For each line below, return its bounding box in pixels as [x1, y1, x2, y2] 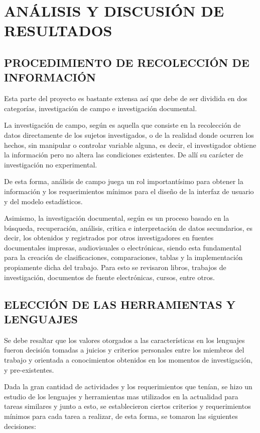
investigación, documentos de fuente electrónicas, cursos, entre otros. [4, 272, 215, 282]
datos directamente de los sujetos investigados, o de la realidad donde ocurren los [4, 129, 254, 140]
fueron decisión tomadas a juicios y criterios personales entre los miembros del [4, 344, 244, 355]
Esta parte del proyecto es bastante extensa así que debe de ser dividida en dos [4, 93, 247, 104]
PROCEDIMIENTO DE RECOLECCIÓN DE [4, 54, 249, 70]
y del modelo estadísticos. [4, 196, 83, 206]
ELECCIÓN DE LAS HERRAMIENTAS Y [4, 296, 235, 312]
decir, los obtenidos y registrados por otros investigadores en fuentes [4, 232, 214, 243]
